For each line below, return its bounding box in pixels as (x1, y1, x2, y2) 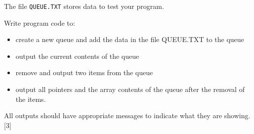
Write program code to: (4, 17, 75, 28)
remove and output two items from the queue (15, 67, 153, 78)
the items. (15, 93, 46, 104)
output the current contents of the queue (15, 50, 139, 61)
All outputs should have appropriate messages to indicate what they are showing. (4, 110, 251, 121)
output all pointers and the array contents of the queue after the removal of (15, 84, 245, 94)
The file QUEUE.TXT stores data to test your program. (4, 1, 164, 11)
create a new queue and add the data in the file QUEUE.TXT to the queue (15, 34, 244, 45)
